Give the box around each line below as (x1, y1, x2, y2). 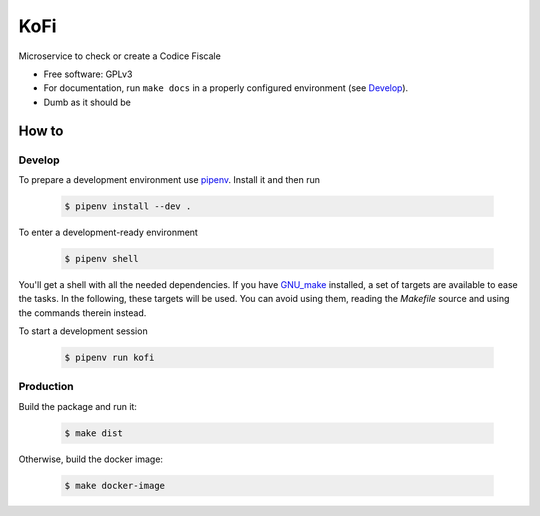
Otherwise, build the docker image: (18, 453, 164, 465)
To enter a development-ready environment (18, 226, 199, 238)
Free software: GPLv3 (43, 68, 133, 80)
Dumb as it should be (43, 96, 132, 108)
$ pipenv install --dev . (64, 200, 192, 212)
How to (18, 122, 64, 139)
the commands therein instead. (18, 306, 147, 319)
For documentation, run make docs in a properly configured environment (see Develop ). (43, 82, 409, 94)
